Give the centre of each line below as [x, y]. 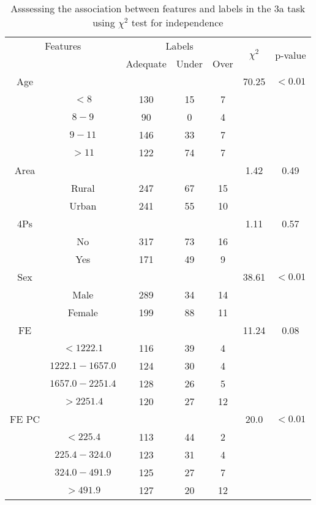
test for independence [177, 22]
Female [83, 312]
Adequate [146, 63]
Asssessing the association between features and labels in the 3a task [158, 8]
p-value [291, 55]
